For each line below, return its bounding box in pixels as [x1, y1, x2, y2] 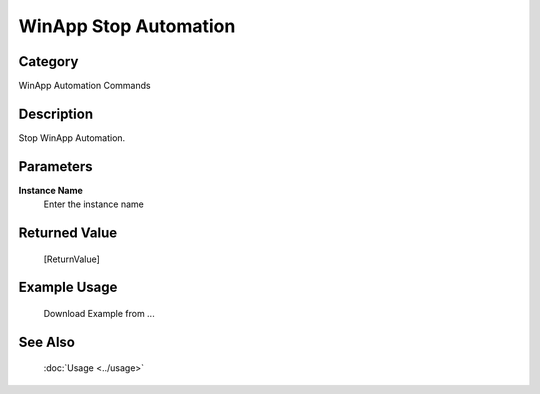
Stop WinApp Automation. [18, 131, 126, 144]
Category [18, 53, 79, 70]
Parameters [18, 158, 93, 175]
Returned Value [18, 225, 118, 242]
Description [18, 105, 94, 122]
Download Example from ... [43, 308, 155, 320]
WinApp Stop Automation [18, 15, 236, 37]
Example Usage [18, 279, 118, 296]
